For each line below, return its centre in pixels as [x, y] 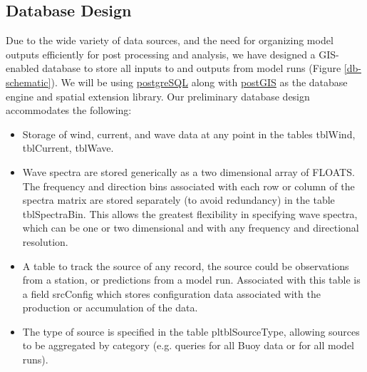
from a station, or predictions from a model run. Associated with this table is [191, 280]
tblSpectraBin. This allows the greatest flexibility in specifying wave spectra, [190, 213]
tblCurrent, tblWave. [68, 148]
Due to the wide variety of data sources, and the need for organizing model [170, 40]
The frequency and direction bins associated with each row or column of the [188, 186]
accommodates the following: [69, 110]
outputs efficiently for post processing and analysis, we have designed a [161, 54]
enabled [22, 68]
